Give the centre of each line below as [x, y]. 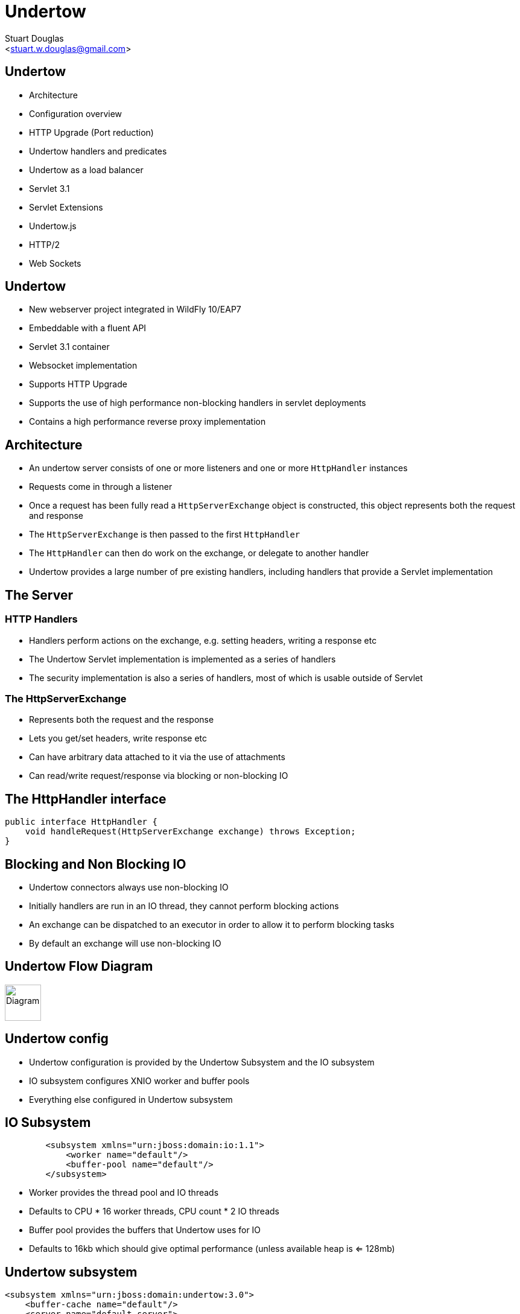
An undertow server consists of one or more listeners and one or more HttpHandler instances [218, 468]
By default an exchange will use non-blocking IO [125, 943]
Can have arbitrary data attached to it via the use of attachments [157, 757]
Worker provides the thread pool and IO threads [124, 1193]
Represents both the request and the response [122, 720]
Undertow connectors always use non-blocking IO [129, 887]
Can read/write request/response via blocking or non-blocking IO [159, 776]
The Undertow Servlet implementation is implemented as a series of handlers [182, 659]
